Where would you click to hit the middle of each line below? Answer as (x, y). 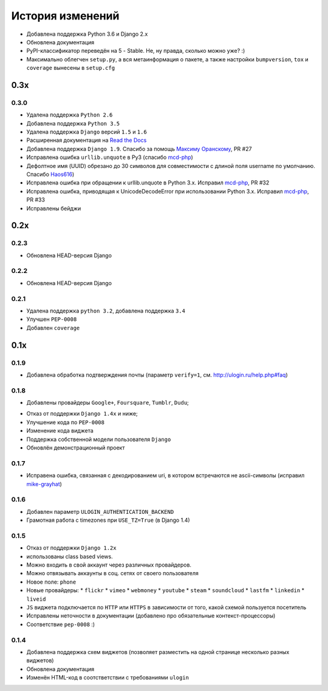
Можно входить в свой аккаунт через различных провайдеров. (109, 565)
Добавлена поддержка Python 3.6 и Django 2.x (87, 34)
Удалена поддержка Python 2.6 (70, 115)
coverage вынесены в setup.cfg (71, 68)
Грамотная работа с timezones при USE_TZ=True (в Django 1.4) (108, 520)
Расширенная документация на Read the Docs (87, 140)
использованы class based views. (70, 556)
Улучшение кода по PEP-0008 (65, 422)
